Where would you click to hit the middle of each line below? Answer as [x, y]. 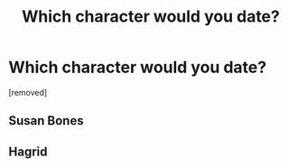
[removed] [28, 92]
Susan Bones [46, 121]
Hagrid [28, 151]
